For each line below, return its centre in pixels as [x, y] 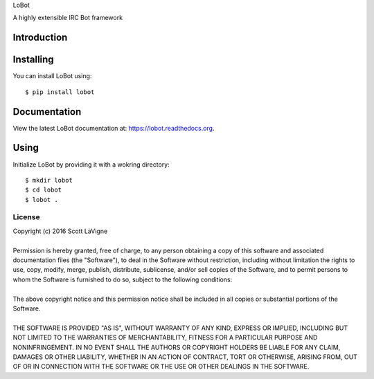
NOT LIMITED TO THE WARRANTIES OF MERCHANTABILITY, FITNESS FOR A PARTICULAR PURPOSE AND [165, 338]
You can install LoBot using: [52, 76]
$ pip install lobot [60, 92]
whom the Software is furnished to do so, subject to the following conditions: [123, 279]
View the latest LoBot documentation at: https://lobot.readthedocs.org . [114, 128]
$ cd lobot [44, 190]
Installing [34, 60]
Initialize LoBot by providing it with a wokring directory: [91, 164]
